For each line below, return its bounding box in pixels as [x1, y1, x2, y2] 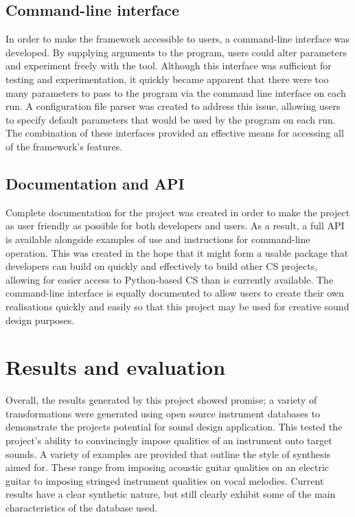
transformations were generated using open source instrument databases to [5, 406, 321, 420]
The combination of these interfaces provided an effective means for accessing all [5, 126, 344, 140]
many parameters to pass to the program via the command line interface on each [5, 85, 346, 100]
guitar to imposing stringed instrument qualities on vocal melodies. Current [5, 473, 324, 487]
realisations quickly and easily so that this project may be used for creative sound [5, 299, 350, 313]
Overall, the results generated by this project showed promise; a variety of [5, 393, 317, 407]
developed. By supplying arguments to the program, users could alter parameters [5, 45, 347, 59]
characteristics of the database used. [5, 500, 158, 514]
